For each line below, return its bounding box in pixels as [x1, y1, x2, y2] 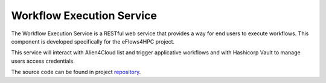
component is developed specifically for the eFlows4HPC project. [11, 38, 175, 45]
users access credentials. [11, 57, 75, 64]
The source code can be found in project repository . [11, 69, 141, 76]
